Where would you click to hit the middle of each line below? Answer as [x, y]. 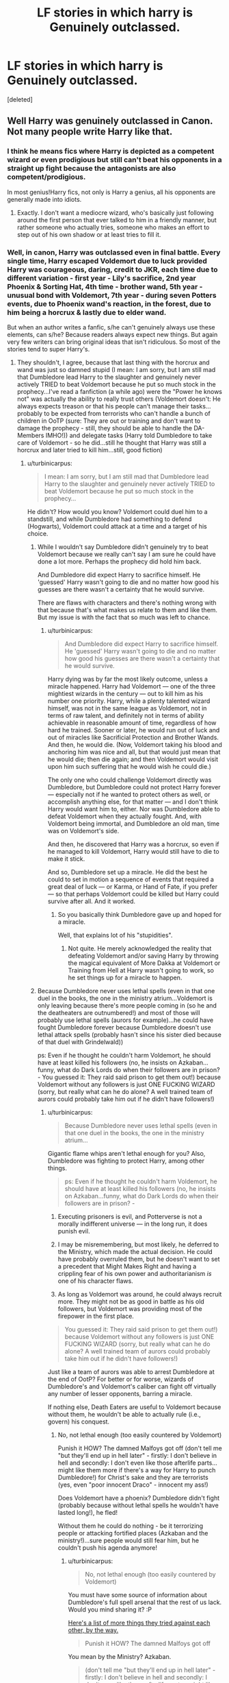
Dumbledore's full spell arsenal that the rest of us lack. [145, 1602]
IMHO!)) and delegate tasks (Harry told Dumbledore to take [129, 435]
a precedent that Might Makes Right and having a [127, 1266]
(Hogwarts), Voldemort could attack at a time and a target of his [117, 526]
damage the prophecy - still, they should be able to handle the [105, 428]
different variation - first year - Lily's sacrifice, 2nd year [102, 278]
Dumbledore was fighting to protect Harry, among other [126, 1161]
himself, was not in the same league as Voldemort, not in [127, 708]
